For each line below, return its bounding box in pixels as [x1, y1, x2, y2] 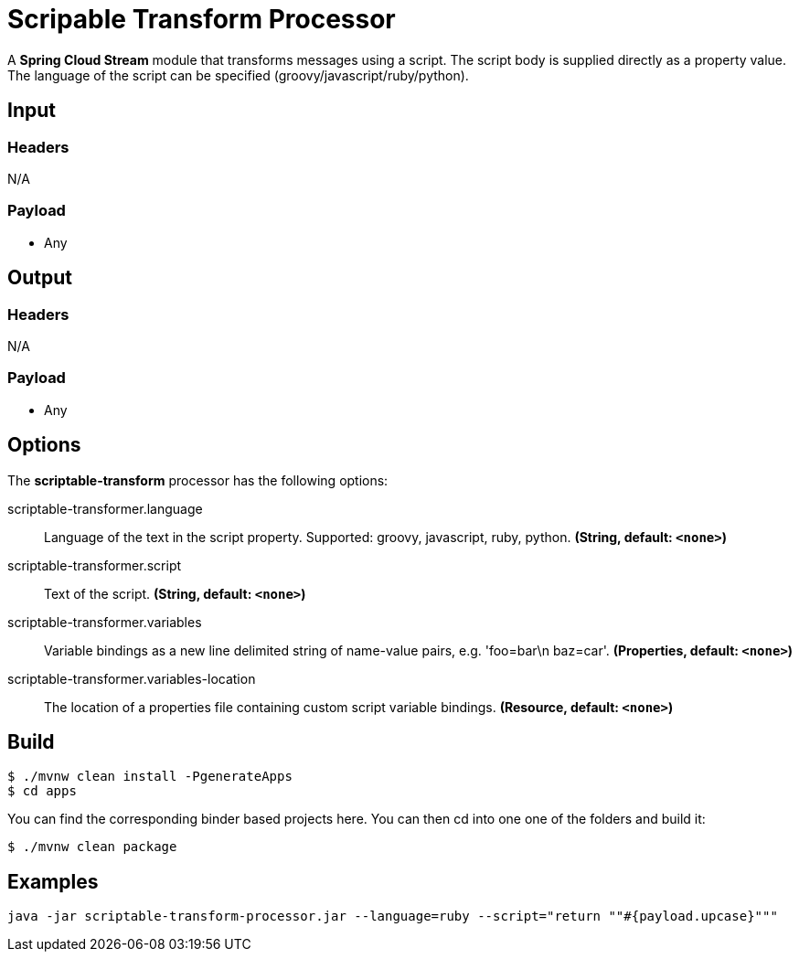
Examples [7, 869, 99, 893]
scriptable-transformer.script [7, 557, 182, 573]
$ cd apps [7, 783, 77, 799]
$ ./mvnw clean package [7, 839, 177, 855]
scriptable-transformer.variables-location [7, 670, 256, 687]
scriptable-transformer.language [7, 500, 203, 517]
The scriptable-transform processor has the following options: [7, 472, 389, 488]
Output [7, 266, 72, 290]
